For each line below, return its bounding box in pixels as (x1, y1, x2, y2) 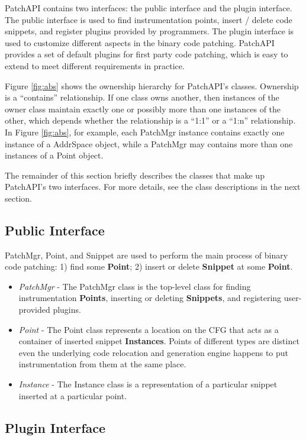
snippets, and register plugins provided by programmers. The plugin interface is (5, 25, 294, 37)
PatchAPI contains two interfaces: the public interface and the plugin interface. (5, 2, 292, 14)
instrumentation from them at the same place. (18, 358, 186, 370)
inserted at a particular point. (18, 389, 127, 402)
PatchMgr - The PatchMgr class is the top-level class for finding (18, 280, 251, 292)
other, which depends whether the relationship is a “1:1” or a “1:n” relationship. (5, 114, 296, 127)
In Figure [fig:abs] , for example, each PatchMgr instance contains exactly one (5, 125, 285, 138)
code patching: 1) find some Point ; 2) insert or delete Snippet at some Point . (5, 260, 293, 273)
